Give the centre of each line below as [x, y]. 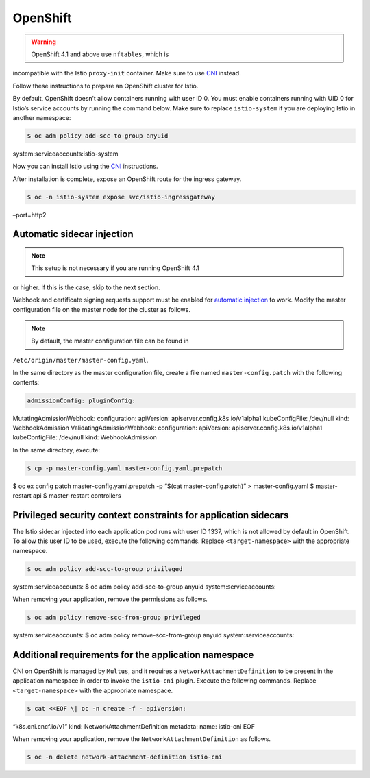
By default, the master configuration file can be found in [110, 341]
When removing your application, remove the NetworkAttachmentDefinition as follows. [141, 739]
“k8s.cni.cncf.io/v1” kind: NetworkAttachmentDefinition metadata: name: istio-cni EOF [134, 726]
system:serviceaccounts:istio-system [65, 154]
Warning [44, 42]
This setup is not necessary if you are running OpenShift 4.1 [115, 268]
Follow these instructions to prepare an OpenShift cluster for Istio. [106, 86]
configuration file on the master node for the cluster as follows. [102, 309]
